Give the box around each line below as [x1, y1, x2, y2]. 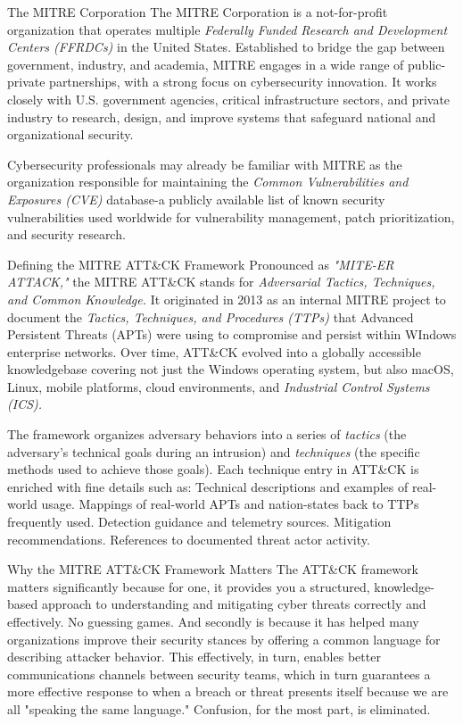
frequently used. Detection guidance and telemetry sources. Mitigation [7, 512, 392, 531]
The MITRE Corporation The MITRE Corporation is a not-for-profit [7, 3, 388, 21]
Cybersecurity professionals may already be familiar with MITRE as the [7, 154, 402, 173]
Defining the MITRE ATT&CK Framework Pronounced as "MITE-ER [7, 254, 394, 273]
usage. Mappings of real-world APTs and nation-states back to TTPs [41, 495, 419, 513]
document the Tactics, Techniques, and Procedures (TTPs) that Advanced [7, 307, 414, 326]
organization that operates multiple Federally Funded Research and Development [7, 20, 448, 38]
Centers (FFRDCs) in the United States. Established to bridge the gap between [7, 37, 445, 56]
